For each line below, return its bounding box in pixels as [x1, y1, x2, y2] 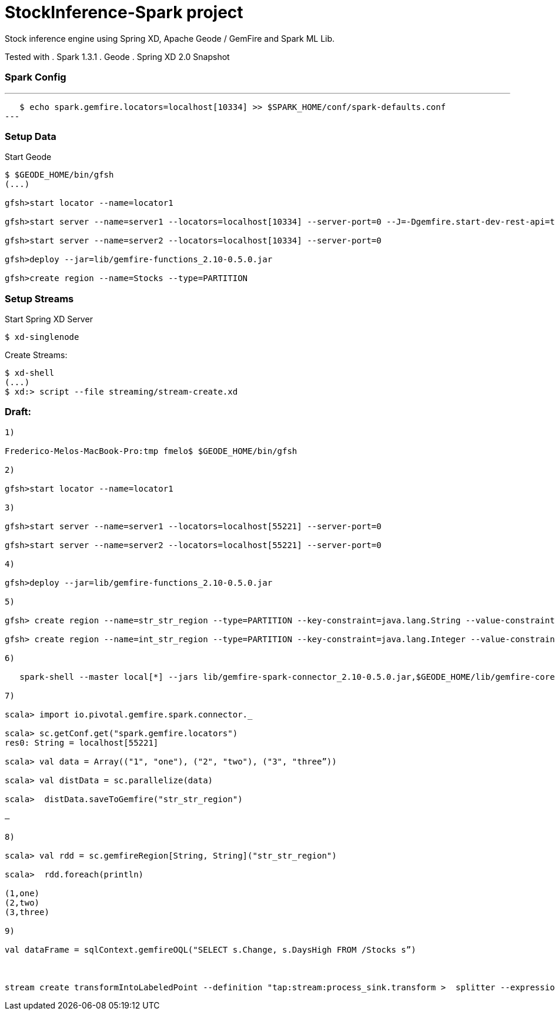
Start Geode [5, 152, 52, 162]
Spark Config [5, 71, 66, 84]
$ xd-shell [5, 368, 55, 378]
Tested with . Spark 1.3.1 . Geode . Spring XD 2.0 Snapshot [5, 51, 230, 62]
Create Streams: [5, 350, 68, 360]
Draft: [5, 406, 32, 418]
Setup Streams [5, 292, 74, 305]
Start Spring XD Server [5, 314, 93, 324]
